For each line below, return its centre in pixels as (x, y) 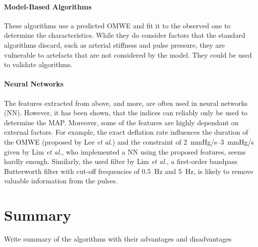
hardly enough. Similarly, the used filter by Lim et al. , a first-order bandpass (121, 161)
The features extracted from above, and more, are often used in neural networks (126, 103)
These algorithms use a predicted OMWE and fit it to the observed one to (117, 25)
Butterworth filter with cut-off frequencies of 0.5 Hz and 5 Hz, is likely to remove (129, 171)
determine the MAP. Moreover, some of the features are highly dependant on (121, 122)
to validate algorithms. (39, 64)
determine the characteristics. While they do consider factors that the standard (125, 35)
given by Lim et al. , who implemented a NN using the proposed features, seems (125, 151)
